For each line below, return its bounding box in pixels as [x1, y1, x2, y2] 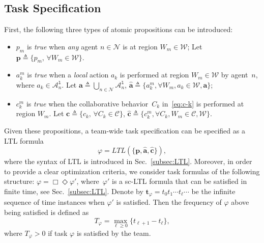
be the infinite [191, 185, 236, 196]
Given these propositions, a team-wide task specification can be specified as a [4, 125, 245, 136]
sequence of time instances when [4, 197, 105, 207]
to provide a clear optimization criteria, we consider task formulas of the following [4, 166, 260, 176]
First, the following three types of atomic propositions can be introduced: [4, 24, 233, 35]
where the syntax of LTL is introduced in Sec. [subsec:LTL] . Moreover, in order [4, 156, 252, 167]
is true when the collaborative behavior [26, 98, 149, 109]
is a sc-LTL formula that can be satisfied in [112, 176, 247, 186]
